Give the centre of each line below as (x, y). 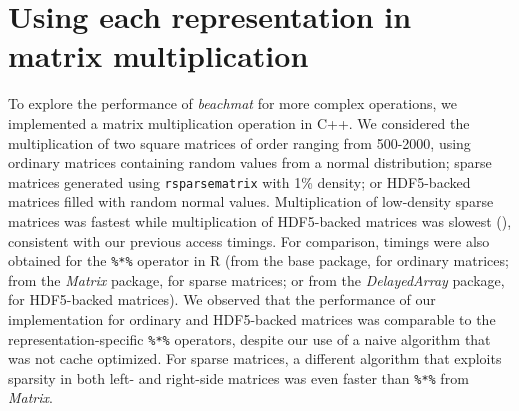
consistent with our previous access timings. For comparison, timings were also (249, 240)
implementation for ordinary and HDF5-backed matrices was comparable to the (252, 318)
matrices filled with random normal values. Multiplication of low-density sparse (251, 201)
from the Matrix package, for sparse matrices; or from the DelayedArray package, (256, 279)
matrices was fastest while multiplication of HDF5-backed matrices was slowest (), (260, 220)
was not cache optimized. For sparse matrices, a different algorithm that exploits (255, 358)
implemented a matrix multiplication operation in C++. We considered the (239, 122)
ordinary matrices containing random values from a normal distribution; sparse (250, 162)
